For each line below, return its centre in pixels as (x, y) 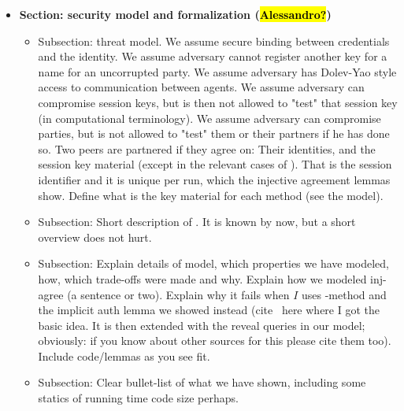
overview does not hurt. (95, 237)
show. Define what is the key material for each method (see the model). (211, 195)
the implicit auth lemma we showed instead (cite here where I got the (209, 310)
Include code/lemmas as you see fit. (124, 355)
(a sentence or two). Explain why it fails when (178, 294)
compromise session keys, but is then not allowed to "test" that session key (218, 102)
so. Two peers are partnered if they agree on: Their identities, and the (207, 148)
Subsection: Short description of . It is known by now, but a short (197, 222)
